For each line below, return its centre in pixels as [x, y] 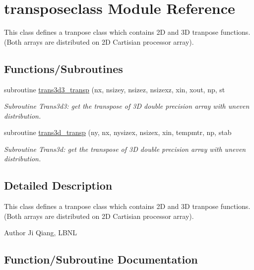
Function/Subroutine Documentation [101, 259]
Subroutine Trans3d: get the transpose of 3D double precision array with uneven [125, 149]
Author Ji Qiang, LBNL [41, 233]
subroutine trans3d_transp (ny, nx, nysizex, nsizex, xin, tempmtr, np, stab [118, 132]
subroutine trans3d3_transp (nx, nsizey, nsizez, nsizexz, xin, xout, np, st [115, 89]
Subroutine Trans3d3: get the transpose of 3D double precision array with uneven [127, 106]
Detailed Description [58, 185]
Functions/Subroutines [63, 68]
